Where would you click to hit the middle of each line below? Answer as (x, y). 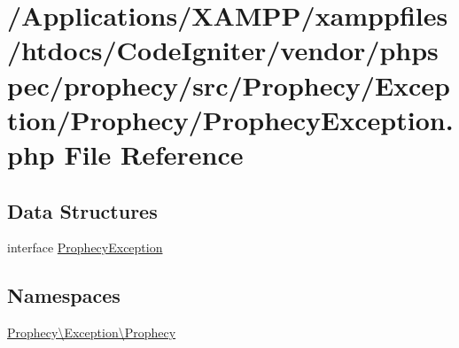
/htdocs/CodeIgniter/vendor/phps (223, 50)
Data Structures (82, 210)
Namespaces (64, 295)
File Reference (154, 154)
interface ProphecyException (85, 247)
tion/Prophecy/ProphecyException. (230, 119)
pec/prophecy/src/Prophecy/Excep (229, 85)
